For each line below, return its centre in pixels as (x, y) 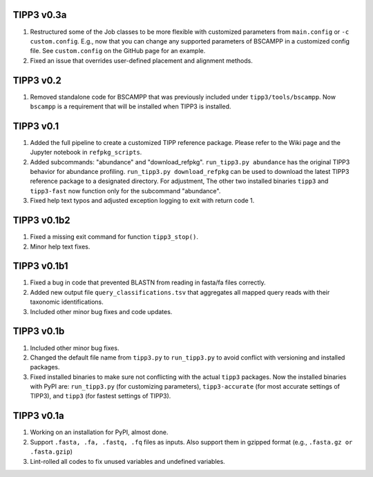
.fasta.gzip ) (51, 451)
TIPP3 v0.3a (40, 15)
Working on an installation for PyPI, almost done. (99, 432)
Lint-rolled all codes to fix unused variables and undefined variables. (128, 461)
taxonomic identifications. (67, 302)
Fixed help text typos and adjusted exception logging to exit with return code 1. (142, 201)
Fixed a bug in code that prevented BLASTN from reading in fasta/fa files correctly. (148, 282)
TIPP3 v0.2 (37, 80)
